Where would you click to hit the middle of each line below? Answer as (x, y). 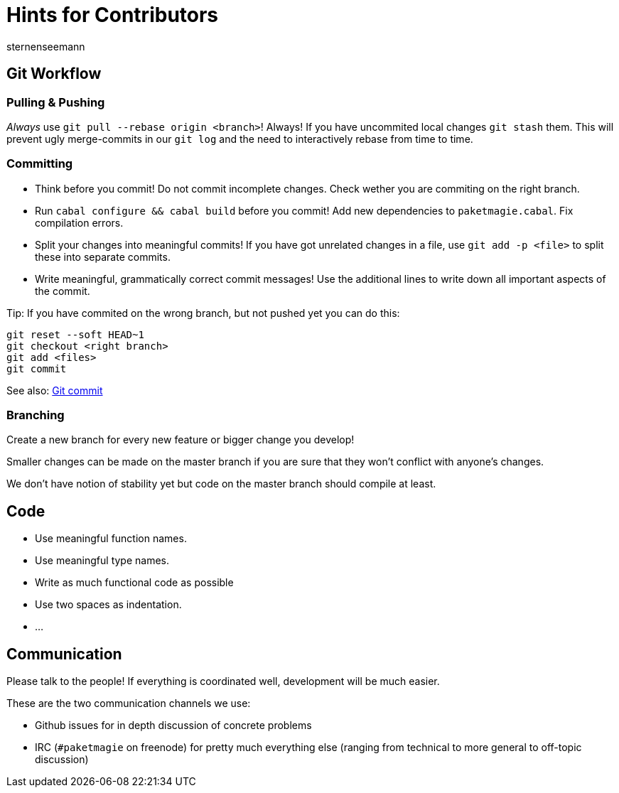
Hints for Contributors (113, 15)
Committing (40, 164)
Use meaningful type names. (102, 561)
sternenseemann (46, 46)
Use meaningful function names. (111, 539)
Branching (36, 415)
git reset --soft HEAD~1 (75, 334)
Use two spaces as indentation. (108, 605)
